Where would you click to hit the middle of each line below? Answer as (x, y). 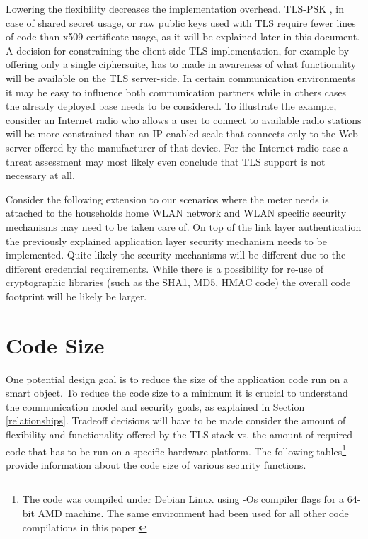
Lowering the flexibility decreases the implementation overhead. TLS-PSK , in (175, 8)
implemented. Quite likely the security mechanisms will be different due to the (176, 255)
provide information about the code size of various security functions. (156, 464)
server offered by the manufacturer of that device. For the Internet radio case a (177, 147)
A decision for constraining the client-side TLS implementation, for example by (178, 50)
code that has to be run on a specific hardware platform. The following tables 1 (176, 450)
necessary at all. (40, 175)
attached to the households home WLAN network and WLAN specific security (176, 213)
